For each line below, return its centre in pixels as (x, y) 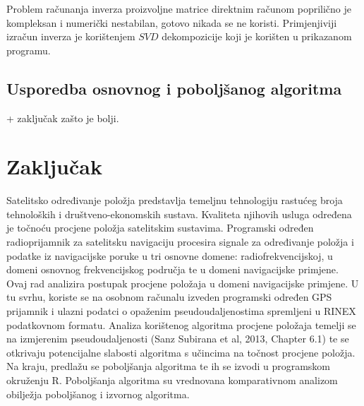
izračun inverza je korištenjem (71, 36)
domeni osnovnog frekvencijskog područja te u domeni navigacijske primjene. (172, 269)
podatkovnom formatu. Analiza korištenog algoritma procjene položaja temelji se (181, 324)
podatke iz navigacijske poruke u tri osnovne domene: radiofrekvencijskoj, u (170, 255)
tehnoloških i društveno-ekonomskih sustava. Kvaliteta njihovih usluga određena (179, 214)
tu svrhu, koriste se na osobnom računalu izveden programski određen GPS (169, 297)
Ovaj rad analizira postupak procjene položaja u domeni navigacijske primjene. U (183, 283)
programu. (29, 50)
